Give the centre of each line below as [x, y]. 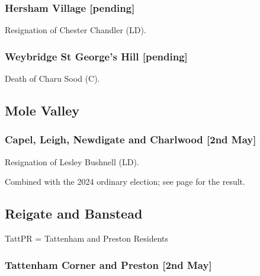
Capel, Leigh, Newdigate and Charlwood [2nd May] [131, 139]
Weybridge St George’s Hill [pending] [96, 56]
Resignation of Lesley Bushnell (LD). [72, 161]
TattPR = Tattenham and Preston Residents [86, 238]
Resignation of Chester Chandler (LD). [76, 30]
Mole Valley [42, 110]
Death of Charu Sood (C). [52, 78]
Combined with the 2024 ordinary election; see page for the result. [125, 182]
